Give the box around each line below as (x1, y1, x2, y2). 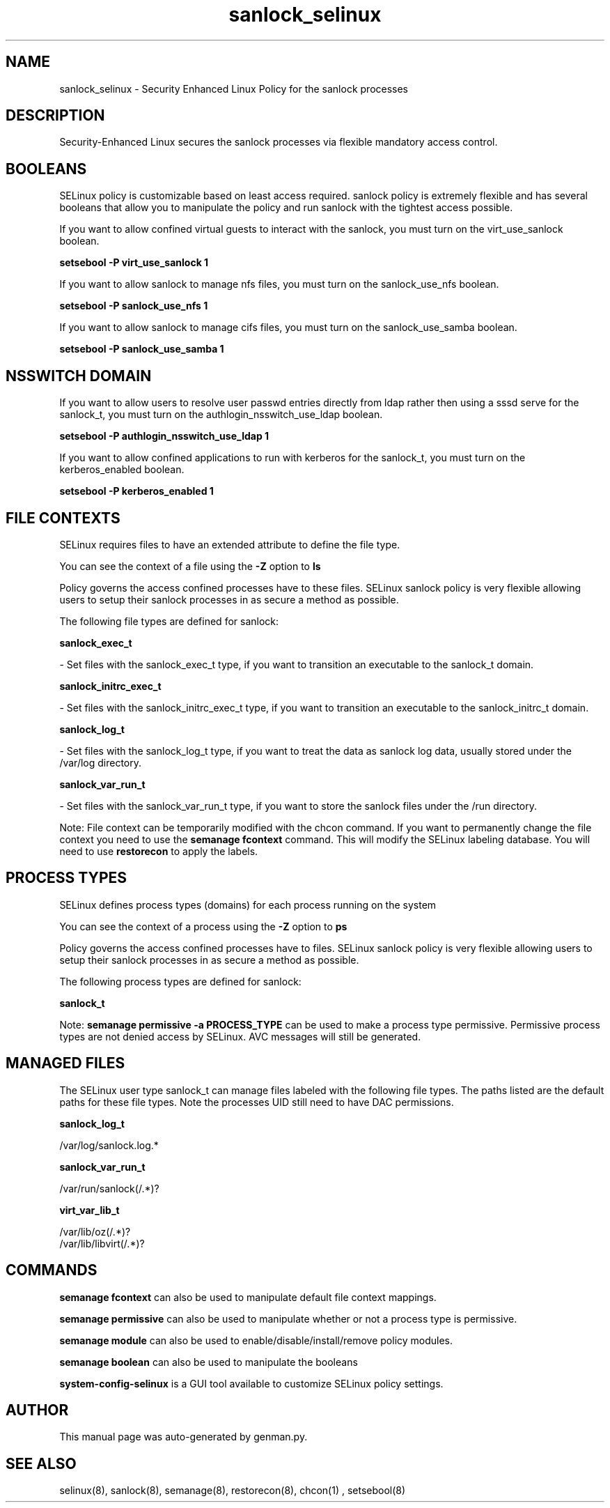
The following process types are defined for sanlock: (59, 975, 302, 987)
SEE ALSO (6, 1454, 77, 1472)
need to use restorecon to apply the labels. (59, 845, 258, 857)
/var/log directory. (59, 756, 142, 769)
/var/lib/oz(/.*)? (59, 1225, 131, 1238)
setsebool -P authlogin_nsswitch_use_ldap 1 (59, 430, 269, 443)
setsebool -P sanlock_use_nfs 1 (59, 300, 208, 312)
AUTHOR (6, 1401, 69, 1419)
